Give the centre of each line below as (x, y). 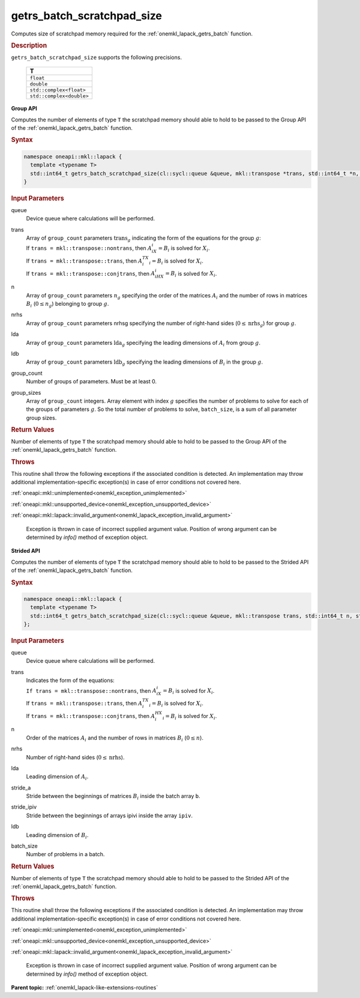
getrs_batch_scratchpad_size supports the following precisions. (97, 57)
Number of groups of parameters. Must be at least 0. (91, 382)
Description (29, 45)
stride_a (21, 788)
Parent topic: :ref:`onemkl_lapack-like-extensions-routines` (85, 988)
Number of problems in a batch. (65, 854)
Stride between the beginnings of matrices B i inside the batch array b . (113, 797)
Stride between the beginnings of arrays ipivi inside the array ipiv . (109, 815)
